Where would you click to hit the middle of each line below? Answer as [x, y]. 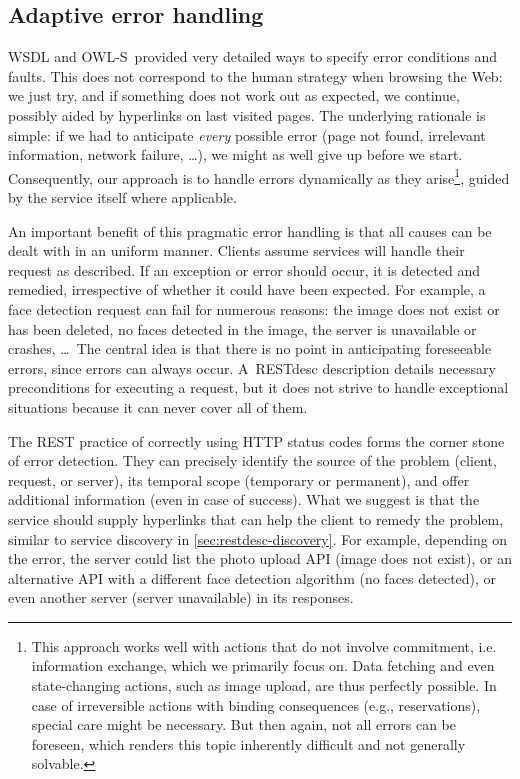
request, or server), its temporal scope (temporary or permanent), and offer [239, 479]
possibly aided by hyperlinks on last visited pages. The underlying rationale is [247, 114]
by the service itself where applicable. [122, 197]
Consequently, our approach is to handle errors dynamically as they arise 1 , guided [259, 176]
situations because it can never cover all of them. [158, 406]
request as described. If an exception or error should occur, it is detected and [244, 269]
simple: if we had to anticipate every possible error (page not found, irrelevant [247, 134]
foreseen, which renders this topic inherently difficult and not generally [248, 743]
